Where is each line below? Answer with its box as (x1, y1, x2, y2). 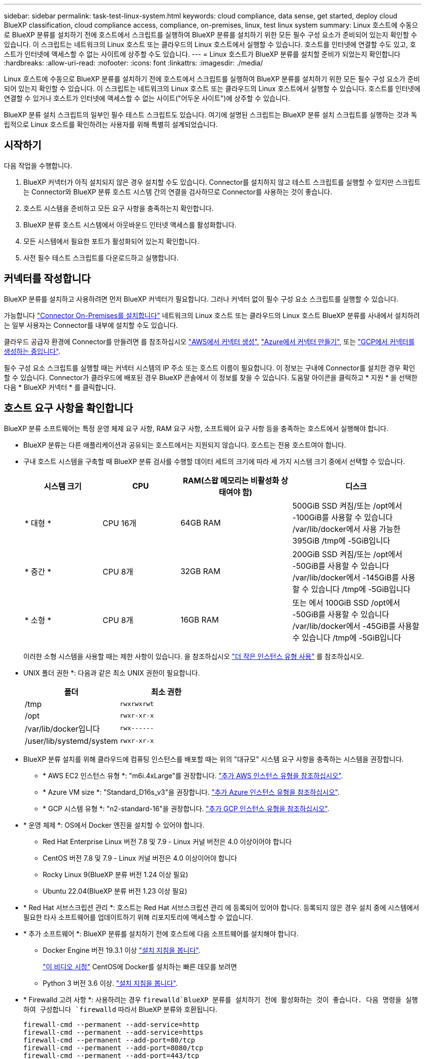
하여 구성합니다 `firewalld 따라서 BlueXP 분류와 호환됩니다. (23, 1005, 217, 1013)
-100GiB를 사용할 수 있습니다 (292, 512, 393, 522)
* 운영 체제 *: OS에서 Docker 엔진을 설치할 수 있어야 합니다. (23, 820, 205, 829)
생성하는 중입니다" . (4, 347, 61, 355)
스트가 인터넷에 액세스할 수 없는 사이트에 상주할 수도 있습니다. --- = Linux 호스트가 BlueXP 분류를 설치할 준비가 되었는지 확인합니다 (4, 50, 401, 58)
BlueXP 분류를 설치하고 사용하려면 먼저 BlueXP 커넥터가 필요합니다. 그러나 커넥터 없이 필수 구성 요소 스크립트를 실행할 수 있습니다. (4, 294, 399, 303)
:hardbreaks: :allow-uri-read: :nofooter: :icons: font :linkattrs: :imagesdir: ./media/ (4, 59, 263, 67)
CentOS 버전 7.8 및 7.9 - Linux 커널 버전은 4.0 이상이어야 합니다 (43, 853, 237, 862)
